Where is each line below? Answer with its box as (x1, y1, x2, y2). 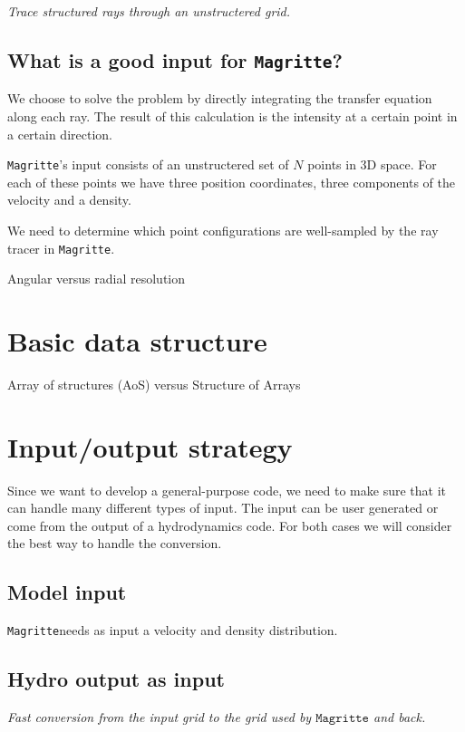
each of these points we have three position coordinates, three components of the (7, 172, 455, 191)
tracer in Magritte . (7, 238, 115, 257)
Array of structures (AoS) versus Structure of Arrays (7, 374, 301, 393)
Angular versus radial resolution (7, 269, 186, 288)
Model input (7, 578, 127, 606)
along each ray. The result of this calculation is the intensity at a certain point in (7, 106, 458, 125)
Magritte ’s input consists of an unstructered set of (7, 155, 289, 174)
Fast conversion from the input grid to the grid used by (7, 708, 312, 727)
